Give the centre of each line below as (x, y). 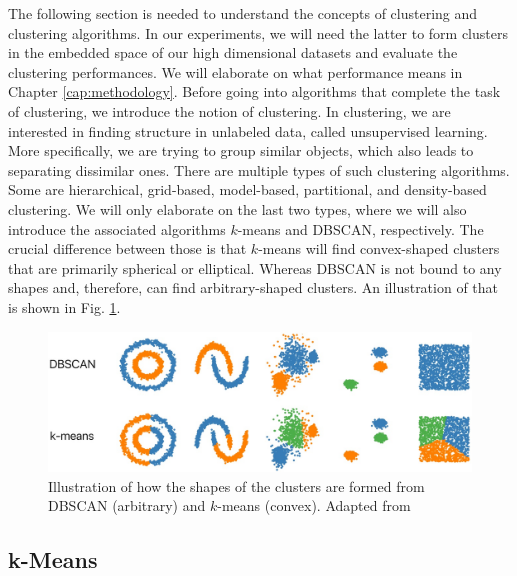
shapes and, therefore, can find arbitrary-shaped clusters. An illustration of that (253, 287)
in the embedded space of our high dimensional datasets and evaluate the (233, 52)
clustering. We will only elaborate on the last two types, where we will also (237, 208)
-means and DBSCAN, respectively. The (360, 228)
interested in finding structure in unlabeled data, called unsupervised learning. (248, 130)
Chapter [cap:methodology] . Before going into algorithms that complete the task (254, 91)
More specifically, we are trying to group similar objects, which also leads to (241, 150)
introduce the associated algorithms (117, 228)
